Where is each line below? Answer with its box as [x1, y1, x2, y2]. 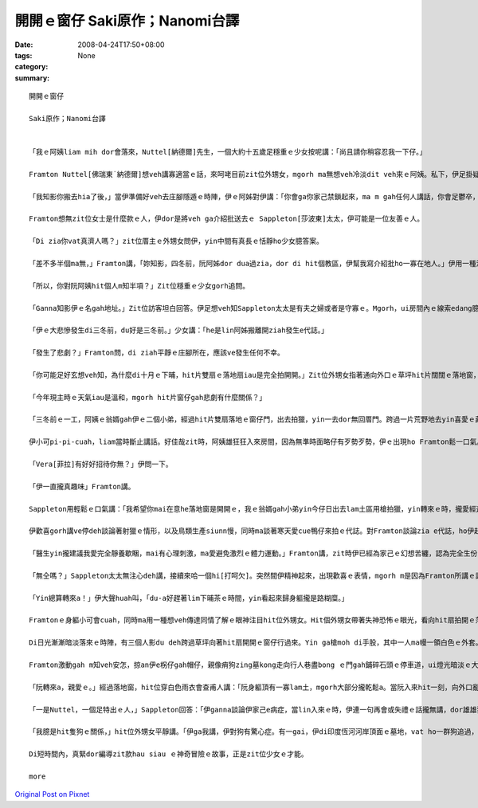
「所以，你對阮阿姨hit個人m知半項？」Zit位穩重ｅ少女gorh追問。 [29, 281, 250, 290]
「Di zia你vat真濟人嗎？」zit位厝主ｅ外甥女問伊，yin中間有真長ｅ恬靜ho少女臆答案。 [29, 237, 324, 246]
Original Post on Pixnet [14, 790, 90, 799]
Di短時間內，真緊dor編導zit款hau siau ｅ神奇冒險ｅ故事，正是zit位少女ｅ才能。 [29, 750, 308, 759]
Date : [14, 40, 33, 49]
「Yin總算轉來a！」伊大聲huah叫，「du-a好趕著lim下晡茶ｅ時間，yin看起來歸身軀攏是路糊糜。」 [29, 594, 349, 602]
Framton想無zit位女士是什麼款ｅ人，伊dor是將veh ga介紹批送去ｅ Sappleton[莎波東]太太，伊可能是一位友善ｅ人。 [29, 214, 425, 223]
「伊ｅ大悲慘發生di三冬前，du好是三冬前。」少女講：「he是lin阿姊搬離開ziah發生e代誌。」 [29, 326, 328, 335]
